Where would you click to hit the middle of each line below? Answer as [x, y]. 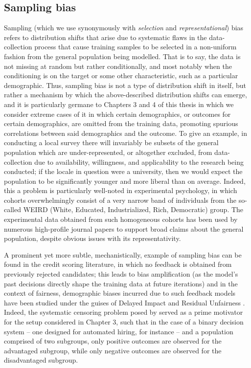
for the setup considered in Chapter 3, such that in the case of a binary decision [124, 322]
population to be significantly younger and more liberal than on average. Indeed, [125, 181]
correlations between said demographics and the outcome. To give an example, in [125, 133]
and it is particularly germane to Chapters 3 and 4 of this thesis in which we [119, 104]
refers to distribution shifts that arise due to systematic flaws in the [105, 37]
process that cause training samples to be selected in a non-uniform [136, 47]
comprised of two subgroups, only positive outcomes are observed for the [113, 341]
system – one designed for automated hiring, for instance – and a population [119, 331]
